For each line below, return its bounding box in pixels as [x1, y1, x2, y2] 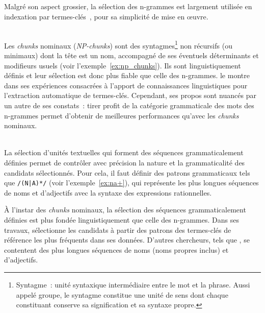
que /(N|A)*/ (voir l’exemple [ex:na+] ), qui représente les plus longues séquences [4, 177, 259, 188]
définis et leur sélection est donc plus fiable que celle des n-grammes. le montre [4, 70, 250, 81]
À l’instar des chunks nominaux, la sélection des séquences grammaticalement [4, 204, 246, 215]
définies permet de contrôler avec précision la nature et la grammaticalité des [4, 157, 245, 167]
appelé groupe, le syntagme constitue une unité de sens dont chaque [16, 289, 228, 300]
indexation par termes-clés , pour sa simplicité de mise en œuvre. [4, 11, 208, 21]
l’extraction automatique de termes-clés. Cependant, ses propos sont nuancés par [4, 90, 256, 101]
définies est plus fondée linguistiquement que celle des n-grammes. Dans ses [4, 214, 239, 225]
